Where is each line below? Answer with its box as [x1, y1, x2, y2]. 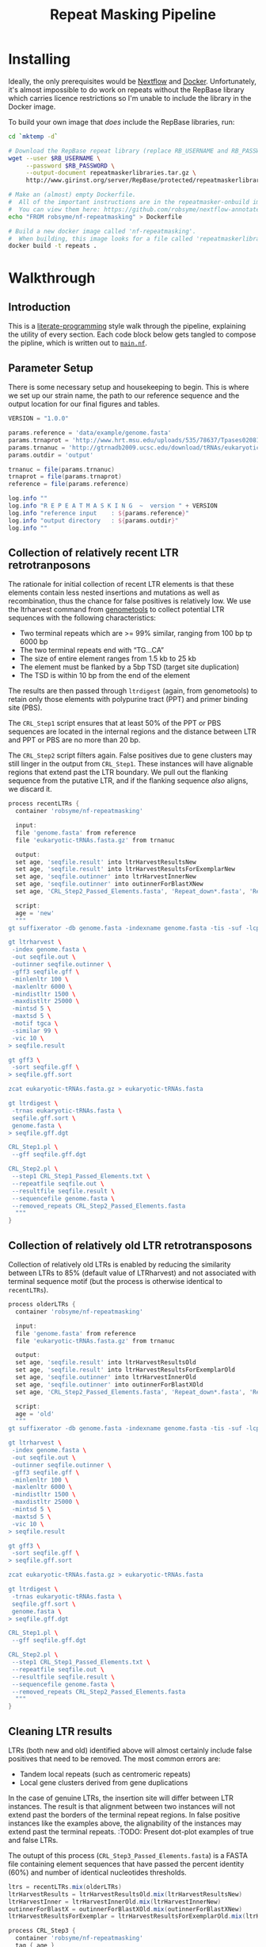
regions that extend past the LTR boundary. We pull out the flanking [8, 768, 228, 777]
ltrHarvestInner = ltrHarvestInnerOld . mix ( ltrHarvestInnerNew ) [8, 1898, 222, 1906]
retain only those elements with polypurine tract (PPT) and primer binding [8, 695, 249, 704]
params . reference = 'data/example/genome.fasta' [8, 429, 172, 437]
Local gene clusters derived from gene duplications [19, 1777, 188, 1787]
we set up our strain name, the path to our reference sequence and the [8, 391, 240, 400]
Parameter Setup [8, 361, 93, 375]
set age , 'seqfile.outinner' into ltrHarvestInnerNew [15, 873, 196, 881]
